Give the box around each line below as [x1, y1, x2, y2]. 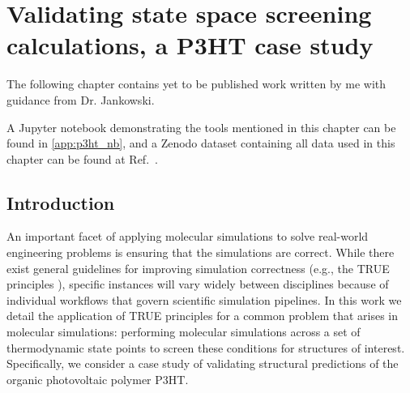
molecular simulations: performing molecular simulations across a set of [6, 323, 361, 340]
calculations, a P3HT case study [6, 28, 374, 62]
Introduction [6, 190, 115, 215]
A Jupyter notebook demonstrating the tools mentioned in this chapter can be [6, 118, 396, 135]
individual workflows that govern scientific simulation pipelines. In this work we [6, 291, 402, 308]
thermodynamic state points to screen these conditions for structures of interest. [6, 339, 405, 356]
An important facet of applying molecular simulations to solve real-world [6, 228, 369, 245]
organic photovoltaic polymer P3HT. [6, 370, 189, 387]
